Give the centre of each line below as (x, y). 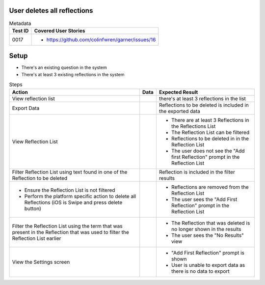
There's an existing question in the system (64, 68)
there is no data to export (200, 271)
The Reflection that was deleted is (211, 223)
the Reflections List (193, 126)
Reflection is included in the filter (197, 172)
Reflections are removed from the (210, 187)
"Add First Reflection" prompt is (208, 253)
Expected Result (178, 92)
